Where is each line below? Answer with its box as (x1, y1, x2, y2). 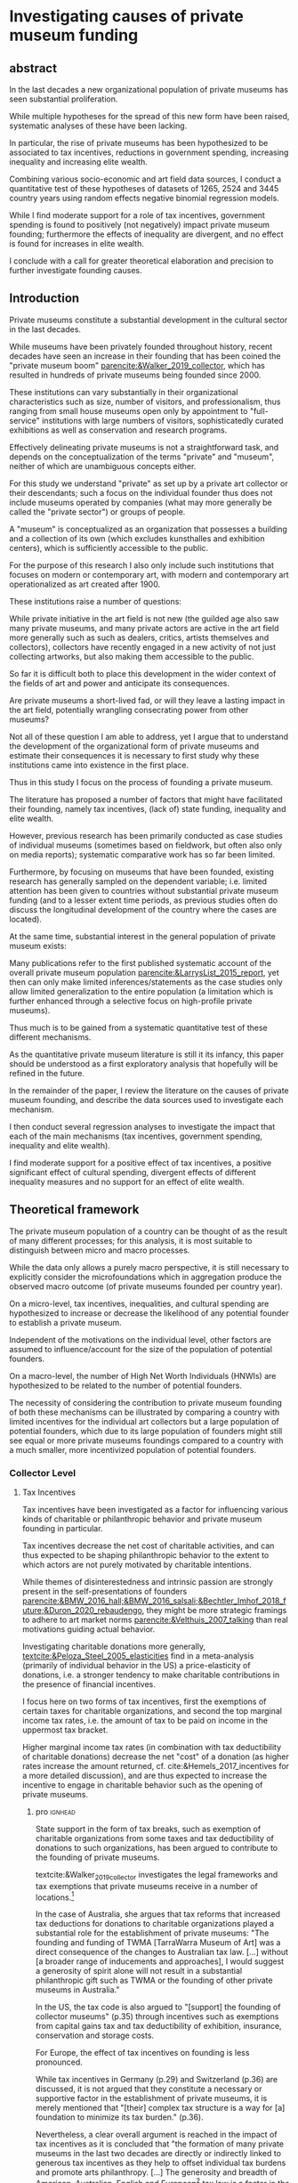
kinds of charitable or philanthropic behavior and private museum (21, 1513, 262, 1524)
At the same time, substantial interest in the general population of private (9, 930, 276, 941)
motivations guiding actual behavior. (21, 1623, 156, 1635)
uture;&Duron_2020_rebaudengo (21, 1604, 142, 1615)
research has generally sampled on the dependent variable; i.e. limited (9, 875, 268, 887)
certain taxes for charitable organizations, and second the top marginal (21, 1705, 283, 1716)
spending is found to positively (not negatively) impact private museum (9, 220, 270, 230)
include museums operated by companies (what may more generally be (9, 497, 273, 507)
